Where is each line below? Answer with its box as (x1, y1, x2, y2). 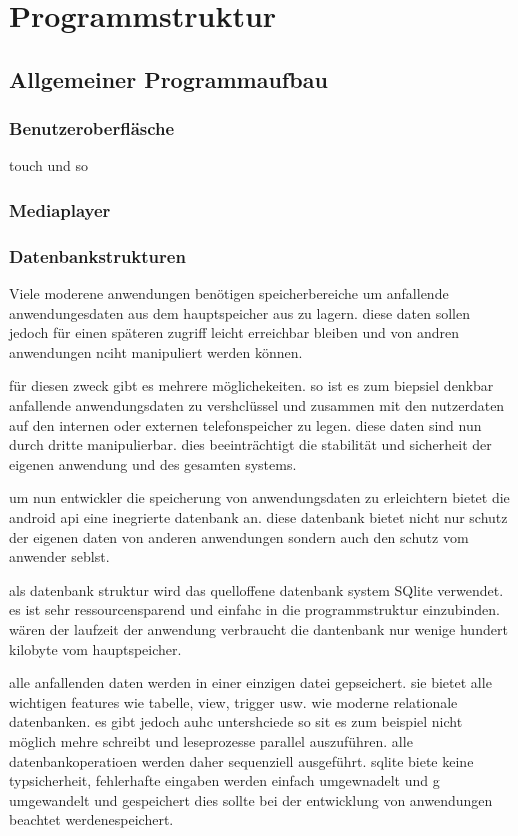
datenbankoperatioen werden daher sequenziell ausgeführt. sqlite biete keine (9, 750, 474, 771)
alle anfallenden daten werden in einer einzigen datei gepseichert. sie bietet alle (9, 672, 492, 693)
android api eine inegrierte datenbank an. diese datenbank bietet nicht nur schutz (9, 506, 508, 527)
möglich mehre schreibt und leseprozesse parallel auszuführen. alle (9, 730, 413, 751)
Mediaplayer (9, 197, 111, 222)
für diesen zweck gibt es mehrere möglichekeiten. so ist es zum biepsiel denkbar (9, 375, 494, 396)
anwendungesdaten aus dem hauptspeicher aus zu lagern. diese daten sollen (9, 302, 470, 323)
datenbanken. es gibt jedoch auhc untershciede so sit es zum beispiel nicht (9, 711, 463, 732)
